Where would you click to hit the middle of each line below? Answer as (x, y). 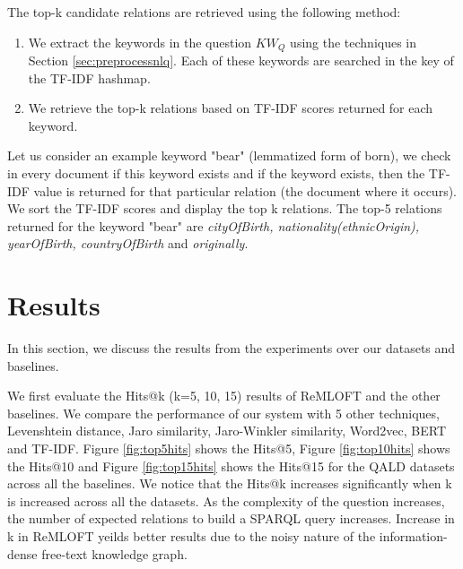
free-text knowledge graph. (114, 553)
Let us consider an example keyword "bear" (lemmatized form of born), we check (229, 155)
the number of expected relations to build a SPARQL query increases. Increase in (231, 518)
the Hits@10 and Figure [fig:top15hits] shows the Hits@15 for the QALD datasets (231, 466)
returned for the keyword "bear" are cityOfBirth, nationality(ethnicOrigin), (214, 225)
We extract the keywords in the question (140, 42)
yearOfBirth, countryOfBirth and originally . (128, 243)
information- (413, 536)
